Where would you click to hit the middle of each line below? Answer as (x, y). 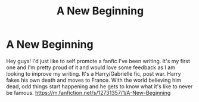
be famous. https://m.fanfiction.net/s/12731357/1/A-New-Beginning (88, 92)
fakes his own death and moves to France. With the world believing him (94, 80)
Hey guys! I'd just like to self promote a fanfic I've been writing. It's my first (98, 61)
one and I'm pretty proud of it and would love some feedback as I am (91, 67)
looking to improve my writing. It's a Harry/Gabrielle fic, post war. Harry (94, 73)
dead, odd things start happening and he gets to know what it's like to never (99, 86)
